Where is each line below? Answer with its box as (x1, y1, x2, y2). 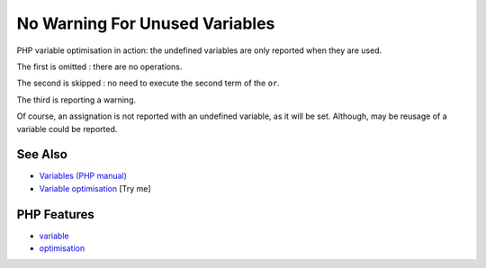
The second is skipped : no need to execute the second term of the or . (16, 77, 281, 89)
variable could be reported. (16, 123, 118, 134)
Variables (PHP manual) (39, 171, 128, 182)
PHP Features (16, 207, 94, 222)
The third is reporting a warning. (16, 94, 137, 105)
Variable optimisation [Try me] (39, 183, 152, 193)
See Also (16, 147, 67, 162)
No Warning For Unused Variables (16, 13, 275, 33)
